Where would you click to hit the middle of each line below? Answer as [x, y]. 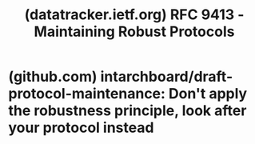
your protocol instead [81, 128]
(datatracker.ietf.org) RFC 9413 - [134, 15]
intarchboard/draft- [167, 77]
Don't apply [208, 94]
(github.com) [53, 77]
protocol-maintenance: [87, 94]
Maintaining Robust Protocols [134, 32]
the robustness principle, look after [127, 111]
